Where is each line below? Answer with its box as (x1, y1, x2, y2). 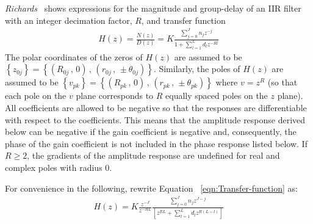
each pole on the (5, 89, 67, 102)
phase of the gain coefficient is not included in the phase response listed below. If (5, 137, 308, 150)
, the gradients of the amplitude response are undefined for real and (27, 149, 280, 162)
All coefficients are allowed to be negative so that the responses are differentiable (5, 101, 307, 114)
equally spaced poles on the (165, 89, 268, 102)
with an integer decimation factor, (5, 13, 132, 26)
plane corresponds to (76, 89, 154, 102)
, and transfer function (141, 13, 226, 26)
